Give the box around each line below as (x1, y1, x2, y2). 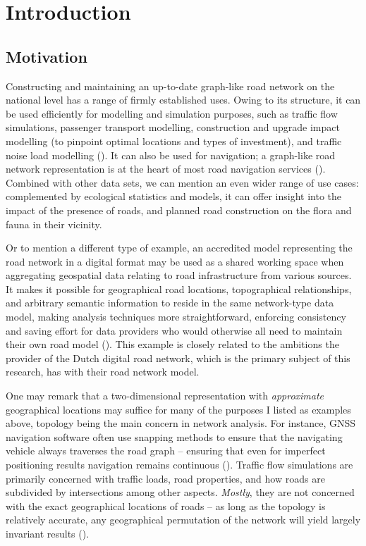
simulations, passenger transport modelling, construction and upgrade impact (6, 120, 340, 135)
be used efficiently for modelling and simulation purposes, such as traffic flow (6, 106, 338, 120)
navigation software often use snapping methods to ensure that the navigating (6, 429, 343, 444)
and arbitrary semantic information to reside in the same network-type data (6, 295, 334, 310)
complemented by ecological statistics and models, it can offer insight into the (6, 189, 341, 204)
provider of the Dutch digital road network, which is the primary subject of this (6, 350, 350, 365)
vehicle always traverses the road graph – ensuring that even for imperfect (6, 443, 326, 458)
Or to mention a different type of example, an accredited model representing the (6, 240, 353, 255)
